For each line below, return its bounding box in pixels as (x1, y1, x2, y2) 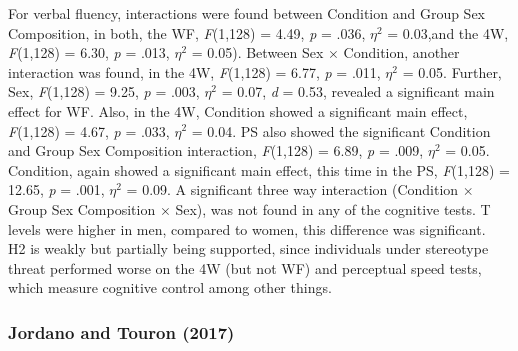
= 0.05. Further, (402, 61, 502, 82)
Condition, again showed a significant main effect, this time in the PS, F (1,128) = (8, 159, 510, 180)
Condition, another (343, 42, 460, 63)
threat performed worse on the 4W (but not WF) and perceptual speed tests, (8, 257, 482, 278)
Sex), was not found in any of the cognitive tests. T (175, 198, 491, 219)
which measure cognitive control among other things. (8, 277, 332, 298)
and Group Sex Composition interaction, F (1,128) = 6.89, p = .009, (8, 140, 424, 161)
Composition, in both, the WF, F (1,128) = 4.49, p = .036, (8, 22, 366, 43)
